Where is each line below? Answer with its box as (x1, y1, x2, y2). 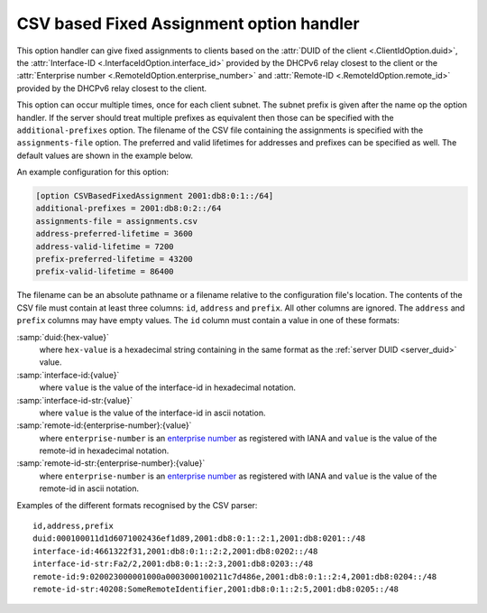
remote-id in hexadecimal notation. (39, 445, 170, 456)
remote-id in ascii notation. (39, 483, 140, 494)
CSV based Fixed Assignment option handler (16, 14, 360, 33)
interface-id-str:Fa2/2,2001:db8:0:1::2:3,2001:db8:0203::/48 (32, 559, 314, 569)
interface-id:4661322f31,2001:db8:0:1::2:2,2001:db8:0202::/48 (32, 546, 318, 556)
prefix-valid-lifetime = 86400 (35, 266, 175, 277)
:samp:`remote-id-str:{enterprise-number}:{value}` (16, 458, 206, 469)
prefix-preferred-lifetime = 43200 (35, 254, 193, 264)
